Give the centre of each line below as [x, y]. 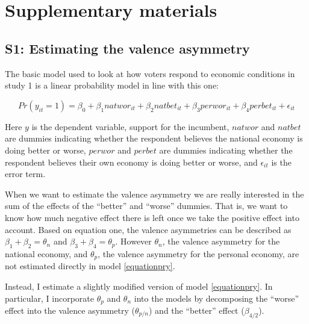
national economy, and [46, 253]
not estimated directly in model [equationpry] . [90, 266]
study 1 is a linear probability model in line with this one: [112, 85]
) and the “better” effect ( [197, 310]
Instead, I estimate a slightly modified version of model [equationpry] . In [139, 286]
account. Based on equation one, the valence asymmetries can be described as [148, 229]
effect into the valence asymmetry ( [70, 310]
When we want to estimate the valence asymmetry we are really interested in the [154, 194]
